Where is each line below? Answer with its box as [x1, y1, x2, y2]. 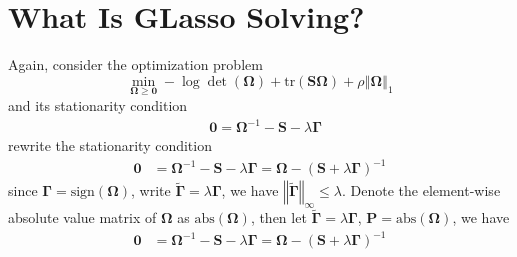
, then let [250, 207, 307, 228]
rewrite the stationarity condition [8, 135, 212, 156]
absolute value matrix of [8, 207, 157, 228]
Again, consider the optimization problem [8, 54, 263, 75]
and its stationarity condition [8, 94, 188, 115]
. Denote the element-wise [341, 180, 501, 201]
